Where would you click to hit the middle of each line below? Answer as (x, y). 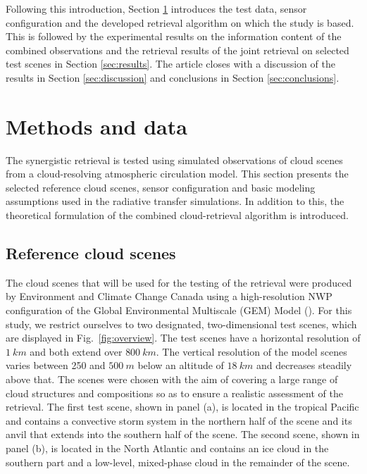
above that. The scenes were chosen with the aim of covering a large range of (172, 379)
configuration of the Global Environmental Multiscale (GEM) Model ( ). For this (179, 310)
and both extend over (76, 351)
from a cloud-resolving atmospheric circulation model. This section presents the (177, 174)
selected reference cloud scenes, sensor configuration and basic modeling (161, 187)
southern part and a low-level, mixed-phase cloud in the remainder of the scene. (178, 462)
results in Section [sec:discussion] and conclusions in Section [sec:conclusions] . (173, 77)
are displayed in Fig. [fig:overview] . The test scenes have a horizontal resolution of (183, 338)
